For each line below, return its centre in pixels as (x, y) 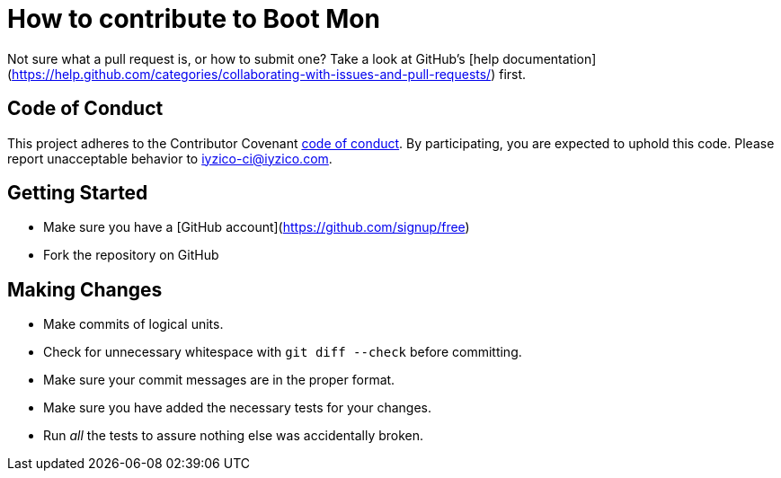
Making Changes (85, 289)
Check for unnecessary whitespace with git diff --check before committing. (283, 352)
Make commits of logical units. (133, 324)
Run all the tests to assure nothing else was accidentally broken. (234, 436)
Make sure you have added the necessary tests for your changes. (237, 408)
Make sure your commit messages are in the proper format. (219, 380)
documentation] (550, 58)
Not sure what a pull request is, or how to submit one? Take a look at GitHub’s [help (253, 58)
